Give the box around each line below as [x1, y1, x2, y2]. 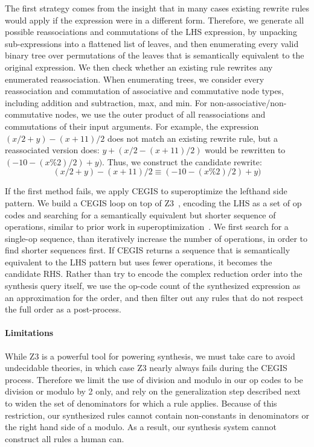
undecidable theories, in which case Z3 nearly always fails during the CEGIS [5, 361, 287, 374]
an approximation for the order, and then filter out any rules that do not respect [5, 291, 304, 303]
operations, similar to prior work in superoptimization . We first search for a [5, 220, 289, 233]
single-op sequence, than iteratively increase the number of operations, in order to [5, 232, 308, 244]
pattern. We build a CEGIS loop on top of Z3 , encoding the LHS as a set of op [5, 196, 302, 209]
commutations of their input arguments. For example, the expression [5, 119, 259, 132]
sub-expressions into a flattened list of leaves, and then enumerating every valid [5, 37, 299, 49]
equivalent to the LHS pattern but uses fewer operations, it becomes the [5, 255, 272, 268]
